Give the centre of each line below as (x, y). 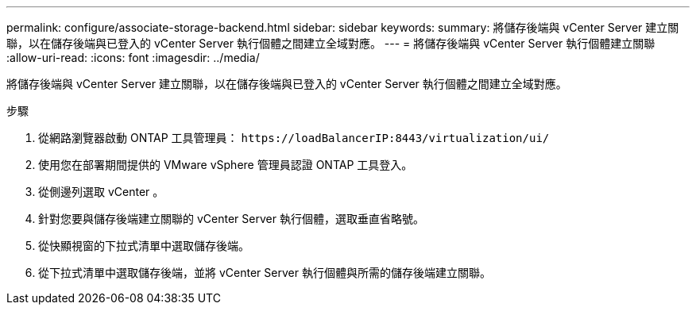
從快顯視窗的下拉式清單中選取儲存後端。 (144, 246)
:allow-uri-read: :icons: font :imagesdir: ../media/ (133, 58)
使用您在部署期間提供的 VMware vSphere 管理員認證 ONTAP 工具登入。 (226, 165)
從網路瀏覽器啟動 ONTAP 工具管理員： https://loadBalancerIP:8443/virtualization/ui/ (294, 138)
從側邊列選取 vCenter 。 (101, 192)
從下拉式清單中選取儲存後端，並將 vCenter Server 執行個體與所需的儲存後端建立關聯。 (265, 273)
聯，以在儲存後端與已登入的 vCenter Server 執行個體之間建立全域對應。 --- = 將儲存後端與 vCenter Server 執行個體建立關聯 (331, 43)
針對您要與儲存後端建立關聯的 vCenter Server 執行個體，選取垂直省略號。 (231, 219)
